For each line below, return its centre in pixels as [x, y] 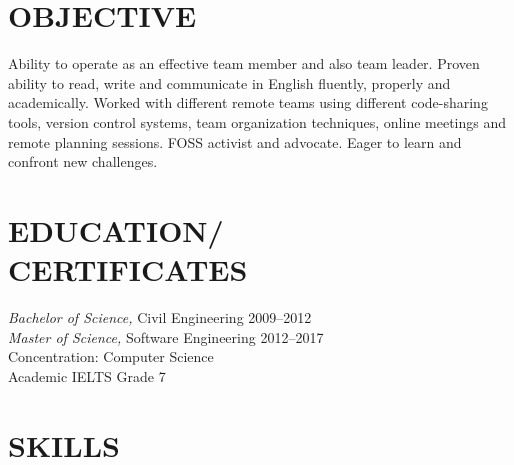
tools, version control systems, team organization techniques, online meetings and [257, 121]
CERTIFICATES [128, 269]
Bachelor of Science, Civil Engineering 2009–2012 [160, 317]
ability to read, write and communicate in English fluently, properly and [229, 82]
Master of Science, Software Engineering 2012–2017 [166, 336]
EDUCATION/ [116, 229]
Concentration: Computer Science [111, 356]
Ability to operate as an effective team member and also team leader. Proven [244, 63]
